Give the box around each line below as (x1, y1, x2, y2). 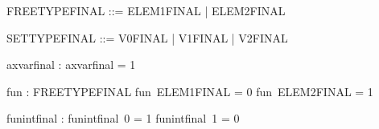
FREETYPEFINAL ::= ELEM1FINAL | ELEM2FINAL (6, 2, 286, 18)
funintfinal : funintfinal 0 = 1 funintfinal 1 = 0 (6, 110, 240, 127)
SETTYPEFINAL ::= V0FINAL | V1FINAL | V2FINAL (6, 29, 288, 46)
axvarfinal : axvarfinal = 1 (6, 56, 136, 73)
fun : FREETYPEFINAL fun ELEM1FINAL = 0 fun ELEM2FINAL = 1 (6, 83, 373, 99)
